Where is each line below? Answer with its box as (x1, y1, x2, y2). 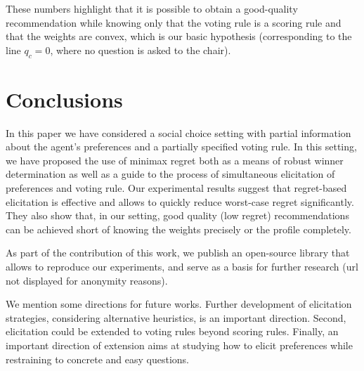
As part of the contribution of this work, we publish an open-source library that (6, 245, 350, 260)
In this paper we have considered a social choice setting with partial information (6, 125, 351, 140)
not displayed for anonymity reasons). (6, 273, 168, 287)
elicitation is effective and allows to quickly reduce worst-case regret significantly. (6, 194, 354, 209)
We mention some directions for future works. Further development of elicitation (6, 297, 352, 311)
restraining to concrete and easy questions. (6, 351, 189, 366)
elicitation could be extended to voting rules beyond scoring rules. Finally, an (6, 324, 339, 339)
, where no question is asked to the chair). (50, 42, 231, 57)
